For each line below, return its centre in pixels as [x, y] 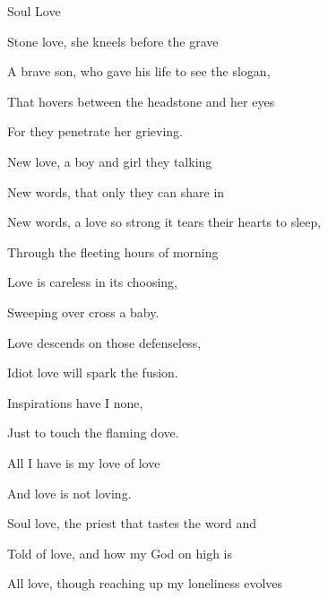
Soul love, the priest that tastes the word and [132, 523]
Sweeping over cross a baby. [83, 312]
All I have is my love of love [84, 462]
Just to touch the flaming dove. [93, 433]
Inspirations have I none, [75, 402]
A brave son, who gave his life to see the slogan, [139, 71]
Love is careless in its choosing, [92, 282]
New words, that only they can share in [116, 191]
